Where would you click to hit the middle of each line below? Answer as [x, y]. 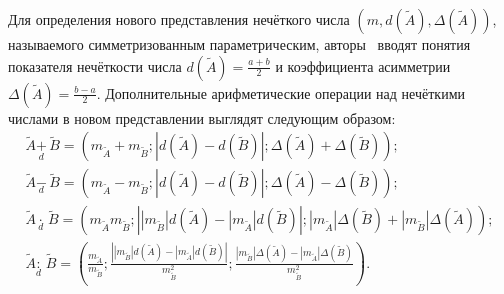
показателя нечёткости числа [95, 65]
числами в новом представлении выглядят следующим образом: [202, 117]
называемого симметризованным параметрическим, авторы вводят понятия [239, 44]
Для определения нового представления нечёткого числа [179, 19]
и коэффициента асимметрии [363, 65]
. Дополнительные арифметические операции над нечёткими [280, 92]
